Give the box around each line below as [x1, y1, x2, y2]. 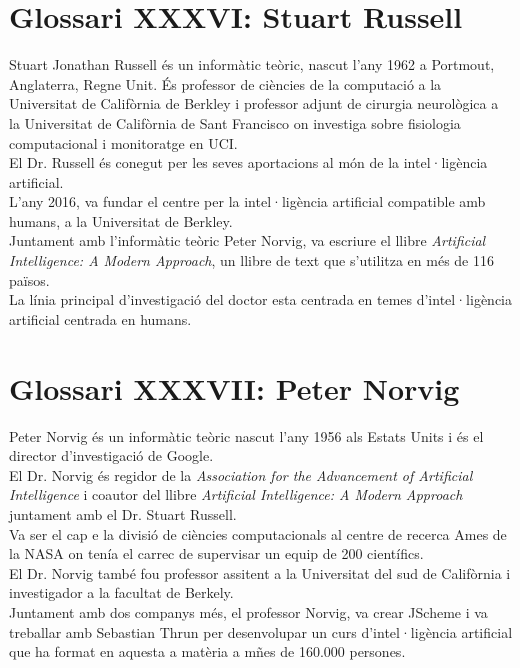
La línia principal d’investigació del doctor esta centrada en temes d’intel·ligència [9, 289, 512, 310]
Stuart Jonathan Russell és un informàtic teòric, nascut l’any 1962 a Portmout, [9, 54, 495, 75]
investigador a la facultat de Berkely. [9, 582, 234, 603]
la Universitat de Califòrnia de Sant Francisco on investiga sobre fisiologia [9, 112, 461, 133]
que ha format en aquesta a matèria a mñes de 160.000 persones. [9, 641, 406, 662]
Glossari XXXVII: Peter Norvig [9, 367, 460, 408]
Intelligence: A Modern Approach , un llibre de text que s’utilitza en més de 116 [9, 250, 494, 271]
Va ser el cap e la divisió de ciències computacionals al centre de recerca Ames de [9, 523, 507, 544]
